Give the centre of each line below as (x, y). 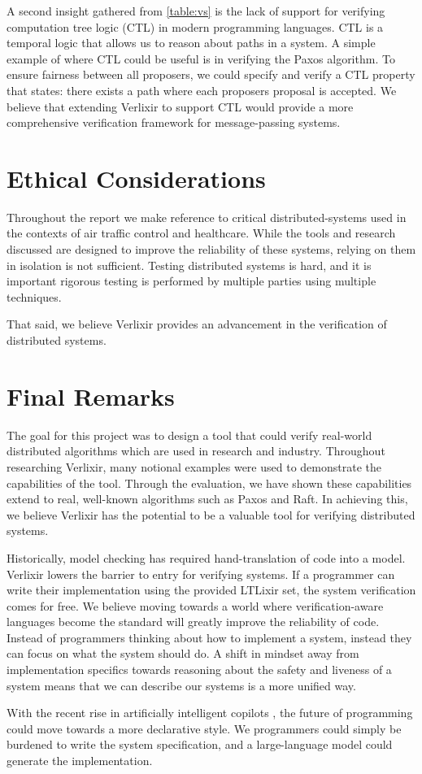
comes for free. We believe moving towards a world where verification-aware (195, 605)
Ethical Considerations (136, 178)
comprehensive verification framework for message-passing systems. (174, 122)
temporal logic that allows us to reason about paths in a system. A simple (191, 43)
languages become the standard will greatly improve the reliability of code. (193, 622)
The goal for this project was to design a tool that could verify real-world (189, 435)
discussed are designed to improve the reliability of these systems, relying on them (211, 249)
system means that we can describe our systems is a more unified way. (181, 685)
